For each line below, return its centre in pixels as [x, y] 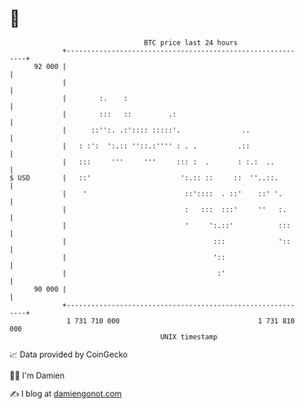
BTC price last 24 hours [191, 43]
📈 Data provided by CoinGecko [69, 354]
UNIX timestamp [189, 337]
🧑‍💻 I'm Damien [37, 375]
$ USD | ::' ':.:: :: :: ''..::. [144, 178]
